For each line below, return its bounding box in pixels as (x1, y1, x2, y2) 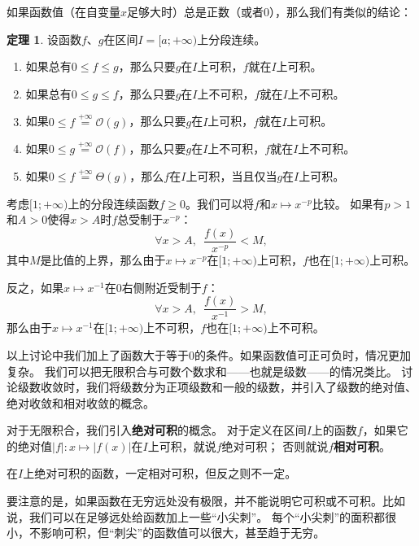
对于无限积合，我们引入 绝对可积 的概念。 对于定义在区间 (7, 422, 307, 439)
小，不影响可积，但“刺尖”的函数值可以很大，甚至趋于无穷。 (7, 524, 325, 541)
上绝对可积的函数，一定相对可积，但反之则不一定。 (23, 465, 297, 482)
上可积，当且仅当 (185, 168, 277, 185)
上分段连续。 (197, 30, 266, 47)
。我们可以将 (185, 194, 255, 212)
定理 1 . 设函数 (7, 30, 81, 47)
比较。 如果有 (312, 194, 385, 212)
